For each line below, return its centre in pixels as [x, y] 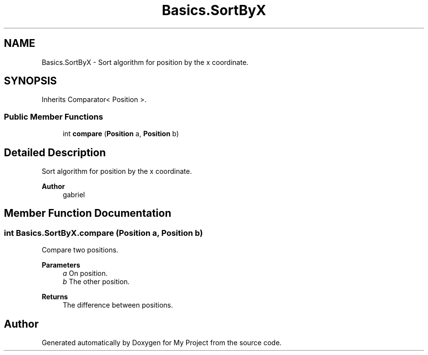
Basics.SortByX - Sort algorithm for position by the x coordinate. [145, 62]
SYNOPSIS [31, 81]
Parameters [61, 265]
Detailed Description [55, 152]
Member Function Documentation [88, 213]
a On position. [85, 273]
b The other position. [96, 282]
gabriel [74, 195]
